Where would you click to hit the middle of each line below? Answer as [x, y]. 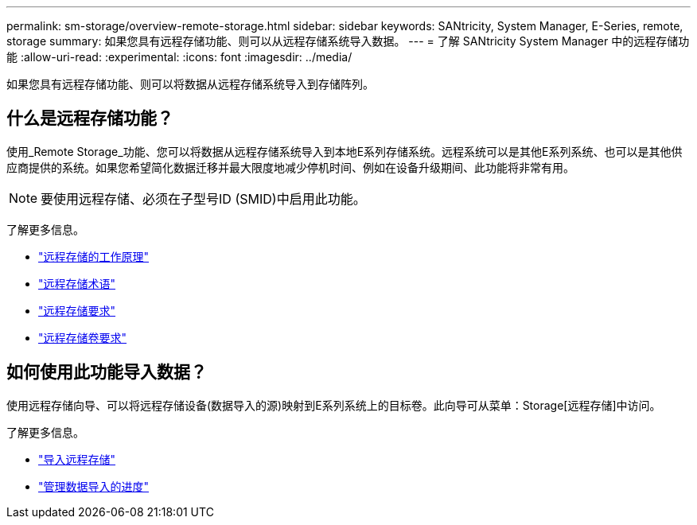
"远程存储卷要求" [83, 337]
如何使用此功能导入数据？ [107, 372]
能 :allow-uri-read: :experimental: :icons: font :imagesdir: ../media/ [179, 57]
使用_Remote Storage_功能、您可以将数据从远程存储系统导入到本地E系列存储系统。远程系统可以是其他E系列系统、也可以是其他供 [345, 151]
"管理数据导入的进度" [94, 486]
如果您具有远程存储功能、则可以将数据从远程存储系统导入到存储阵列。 [190, 84]
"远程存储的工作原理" [94, 256]
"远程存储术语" [77, 283]
